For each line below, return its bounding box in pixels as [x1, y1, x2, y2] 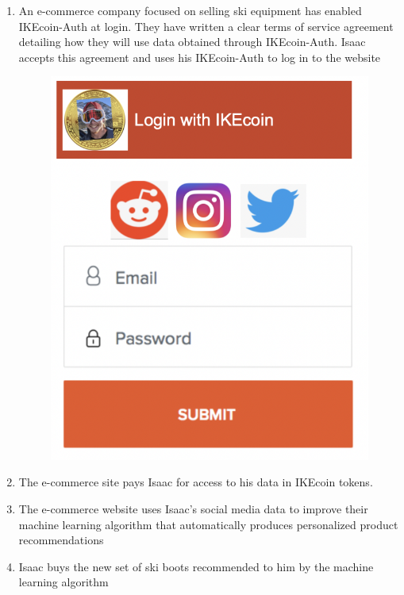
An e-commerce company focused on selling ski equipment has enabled [18, 2, 362, 18]
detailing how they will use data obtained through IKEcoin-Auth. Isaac [18, 33, 366, 50]
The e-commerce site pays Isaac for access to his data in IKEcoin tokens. [18, 474, 373, 490]
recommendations [18, 532, 104, 548]
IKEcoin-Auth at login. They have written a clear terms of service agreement [18, 17, 394, 34]
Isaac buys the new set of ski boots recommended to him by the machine [18, 558, 374, 574]
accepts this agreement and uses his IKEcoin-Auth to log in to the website [18, 48, 381, 65]
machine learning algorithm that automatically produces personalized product [18, 516, 398, 532]
